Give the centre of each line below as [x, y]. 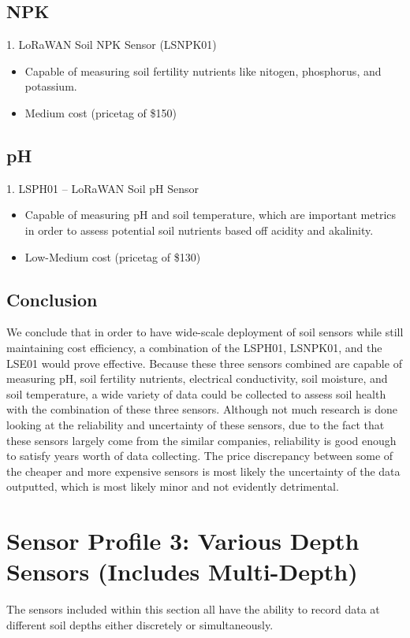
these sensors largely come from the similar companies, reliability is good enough [201, 440]
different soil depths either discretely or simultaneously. [140, 624]
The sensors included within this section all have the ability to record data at [193, 609]
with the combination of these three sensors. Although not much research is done [202, 409]
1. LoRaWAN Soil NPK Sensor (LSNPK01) [112, 45]
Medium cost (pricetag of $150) [101, 112]
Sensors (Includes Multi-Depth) [182, 571]
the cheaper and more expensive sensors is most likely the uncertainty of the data [203, 471]
